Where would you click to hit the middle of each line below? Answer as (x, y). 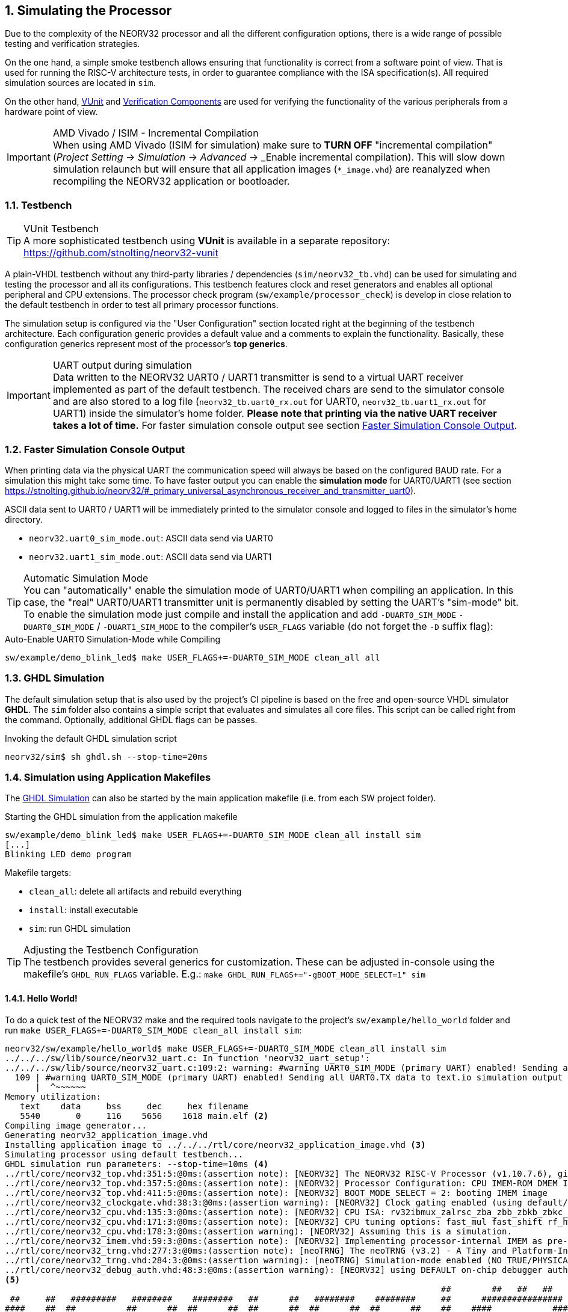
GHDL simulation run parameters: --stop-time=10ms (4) (137, 1164)
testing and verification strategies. (73, 44)
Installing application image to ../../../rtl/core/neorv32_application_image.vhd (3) (215, 1144)
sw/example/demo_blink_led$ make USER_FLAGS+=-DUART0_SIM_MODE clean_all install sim (213, 835)
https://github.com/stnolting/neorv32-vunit (121, 253)
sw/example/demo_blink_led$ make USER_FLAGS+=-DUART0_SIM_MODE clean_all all (193, 657)
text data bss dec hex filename (134, 1106)
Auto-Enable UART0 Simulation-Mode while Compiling (113, 639)
